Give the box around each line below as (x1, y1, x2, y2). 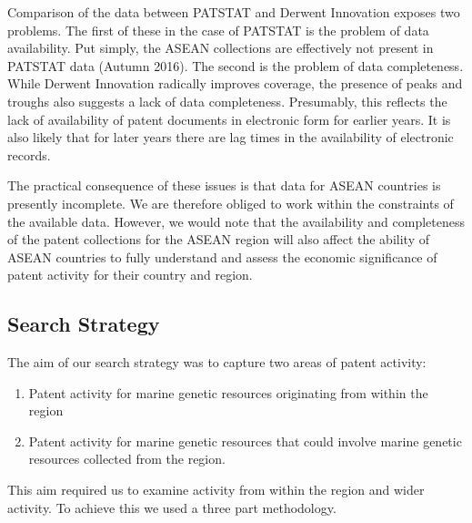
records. (7, 145, 51, 164)
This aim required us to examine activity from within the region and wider (7, 480, 425, 499)
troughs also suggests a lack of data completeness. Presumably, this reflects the (7, 91, 447, 110)
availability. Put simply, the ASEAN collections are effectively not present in (7, 38, 434, 57)
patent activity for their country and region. (7, 265, 253, 284)
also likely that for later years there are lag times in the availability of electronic (7, 128, 454, 147)
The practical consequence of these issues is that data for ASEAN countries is (7, 176, 441, 195)
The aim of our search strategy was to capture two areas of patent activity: (7, 353, 427, 372)
